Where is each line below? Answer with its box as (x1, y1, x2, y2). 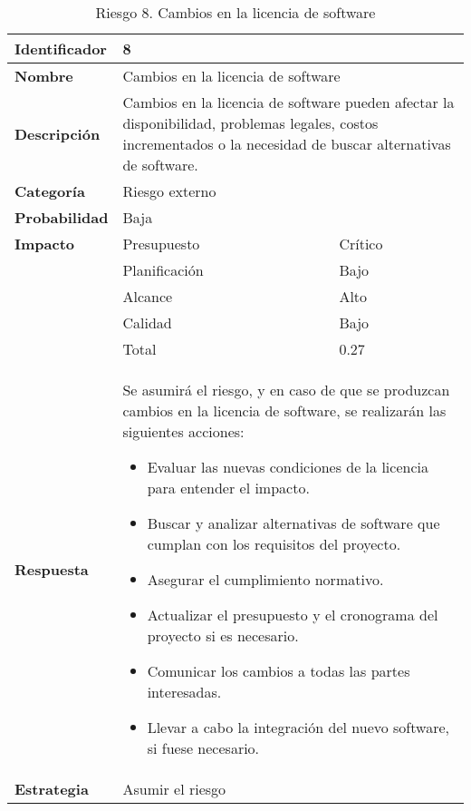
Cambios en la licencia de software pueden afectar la (122, 92, 455, 112)
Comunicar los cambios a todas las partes (147, 660, 410, 681)
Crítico (339, 233, 383, 254)
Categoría (14, 181, 85, 201)
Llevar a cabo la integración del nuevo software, (147, 717, 449, 738)
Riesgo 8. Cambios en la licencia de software (95, 2, 376, 23)
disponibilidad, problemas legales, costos (122, 112, 379, 133)
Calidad (122, 312, 172, 333)
